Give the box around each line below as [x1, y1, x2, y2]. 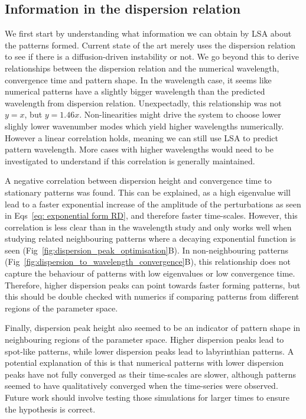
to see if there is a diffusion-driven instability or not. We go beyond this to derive [5, 50, 299, 63]
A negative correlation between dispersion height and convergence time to [5, 174, 272, 187]
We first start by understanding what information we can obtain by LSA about [5, 27, 292, 40]
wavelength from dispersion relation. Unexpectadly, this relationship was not [5, 96, 282, 109]
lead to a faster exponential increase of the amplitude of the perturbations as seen [5, 197, 301, 210]
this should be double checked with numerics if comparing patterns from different [5, 290, 300, 303]
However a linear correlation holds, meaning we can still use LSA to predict [5, 131, 278, 144]
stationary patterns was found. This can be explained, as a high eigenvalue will [5, 186, 291, 198]
